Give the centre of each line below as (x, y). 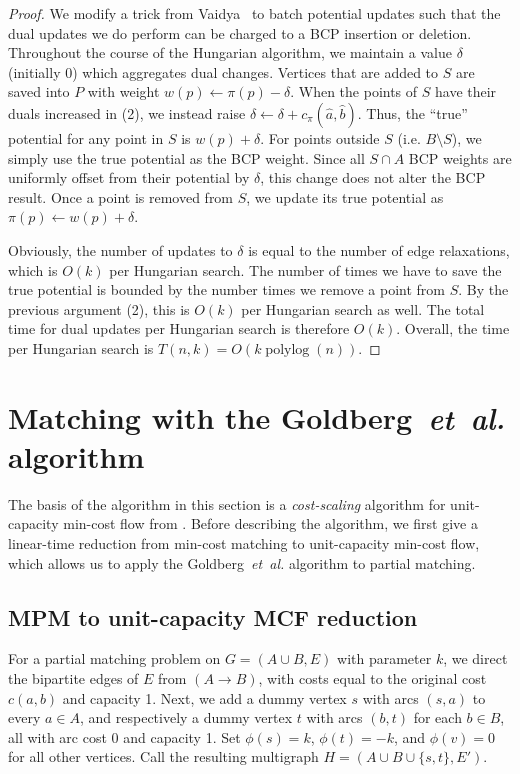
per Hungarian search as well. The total (363, 308)
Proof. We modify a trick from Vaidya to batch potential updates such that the (254, 13)
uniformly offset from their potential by (129, 177)
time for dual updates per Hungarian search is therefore (179, 328)
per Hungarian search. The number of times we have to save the (305, 269)
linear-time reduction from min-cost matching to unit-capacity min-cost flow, (244, 543)
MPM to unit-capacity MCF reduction (213, 616)
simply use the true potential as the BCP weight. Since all (186, 157)
